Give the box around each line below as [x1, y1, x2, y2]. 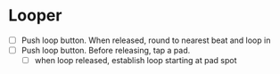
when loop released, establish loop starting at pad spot [34, 55, 237, 66]
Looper [8, 5, 62, 26]
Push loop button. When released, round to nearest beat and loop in [21, 35, 271, 45]
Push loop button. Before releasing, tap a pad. [21, 45, 191, 55]
